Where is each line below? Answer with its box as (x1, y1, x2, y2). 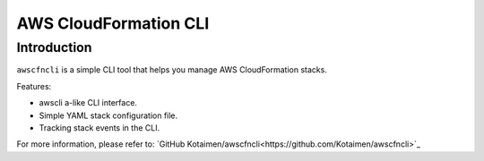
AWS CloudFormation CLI (16, 13, 210, 33)
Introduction (16, 39, 92, 55)
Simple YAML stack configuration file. (39, 110, 178, 121)
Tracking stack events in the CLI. (39, 122, 160, 133)
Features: (16, 80, 52, 91)
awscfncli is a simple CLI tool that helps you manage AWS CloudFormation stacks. (16, 64, 327, 75)
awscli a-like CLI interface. (39, 97, 138, 108)
